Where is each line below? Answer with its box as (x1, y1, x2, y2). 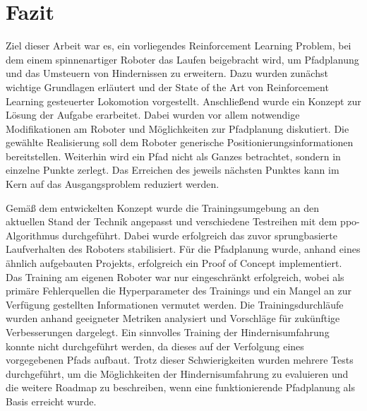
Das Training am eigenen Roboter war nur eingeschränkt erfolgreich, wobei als (6, 269, 344, 284)
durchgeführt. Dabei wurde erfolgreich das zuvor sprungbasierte (62, 227, 337, 242)
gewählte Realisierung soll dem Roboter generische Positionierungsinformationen (6, 135, 354, 150)
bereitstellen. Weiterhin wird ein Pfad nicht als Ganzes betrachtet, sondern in (6, 148, 341, 163)
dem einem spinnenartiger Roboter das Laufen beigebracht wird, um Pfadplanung (6, 52, 359, 66)
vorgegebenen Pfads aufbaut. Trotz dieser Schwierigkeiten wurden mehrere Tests (6, 352, 354, 367)
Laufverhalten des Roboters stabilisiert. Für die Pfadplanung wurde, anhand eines (6, 242, 361, 256)
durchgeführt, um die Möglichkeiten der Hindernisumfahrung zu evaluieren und (6, 366, 349, 381)
